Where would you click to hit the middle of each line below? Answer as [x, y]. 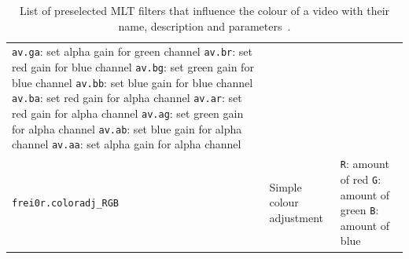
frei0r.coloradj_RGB [66, 204]
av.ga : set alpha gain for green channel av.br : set [132, 51]
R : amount [365, 164]
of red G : [361, 179]
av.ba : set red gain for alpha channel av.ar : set [127, 98]
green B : [359, 210]
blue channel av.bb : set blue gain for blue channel [133, 82]
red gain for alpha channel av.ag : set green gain [128, 113]
